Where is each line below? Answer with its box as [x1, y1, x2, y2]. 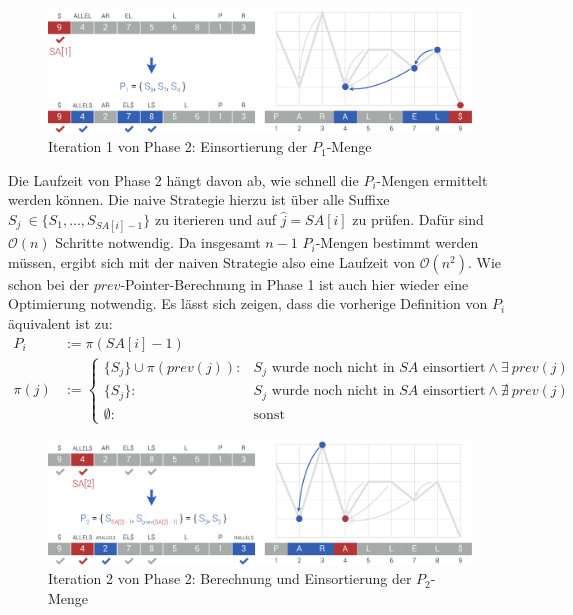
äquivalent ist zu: [8, 312, 113, 333]
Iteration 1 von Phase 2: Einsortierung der [48, 136, 308, 157]
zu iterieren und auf [154, 209, 276, 229]
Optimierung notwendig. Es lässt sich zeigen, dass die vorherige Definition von [8, 293, 488, 314]
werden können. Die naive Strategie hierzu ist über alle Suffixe [8, 189, 390, 210]
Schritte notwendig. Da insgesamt [55, 232, 261, 253]
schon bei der [8, 273, 90, 294]
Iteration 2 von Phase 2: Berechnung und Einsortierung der [48, 568, 412, 589]
